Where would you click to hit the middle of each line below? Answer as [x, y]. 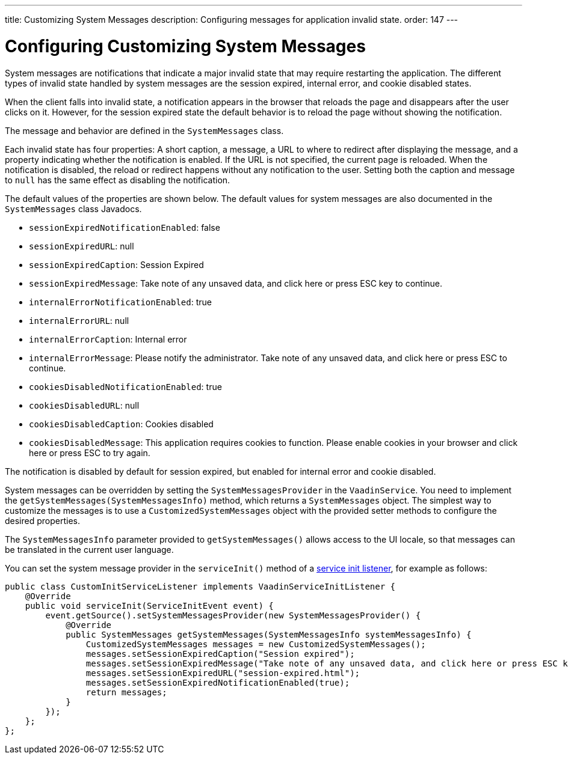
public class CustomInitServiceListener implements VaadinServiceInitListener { [200, 586]
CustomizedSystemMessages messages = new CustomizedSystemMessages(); [256, 644]
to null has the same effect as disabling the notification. [118, 180]
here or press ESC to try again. [90, 453]
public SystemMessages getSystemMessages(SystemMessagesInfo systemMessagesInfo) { [269, 634]
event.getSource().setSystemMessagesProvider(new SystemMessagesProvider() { [233, 615]
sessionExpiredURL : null [82, 246]
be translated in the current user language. [89, 549]
